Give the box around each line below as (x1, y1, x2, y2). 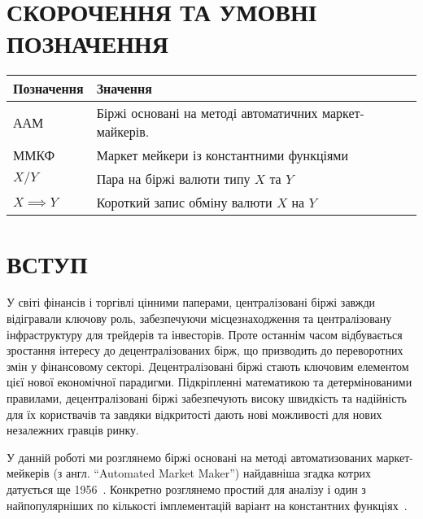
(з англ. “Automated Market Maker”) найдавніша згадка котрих (53, 464, 371, 482)
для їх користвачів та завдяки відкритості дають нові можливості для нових (7, 405, 382, 422)
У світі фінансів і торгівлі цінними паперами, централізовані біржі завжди (7, 294, 376, 311)
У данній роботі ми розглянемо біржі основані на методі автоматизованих (7, 448, 373, 465)
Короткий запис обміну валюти (96, 193, 273, 212)
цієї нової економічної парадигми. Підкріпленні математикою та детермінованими (7, 373, 412, 390)
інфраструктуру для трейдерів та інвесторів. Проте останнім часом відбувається (7, 325, 403, 342)
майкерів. (96, 122, 150, 142)
